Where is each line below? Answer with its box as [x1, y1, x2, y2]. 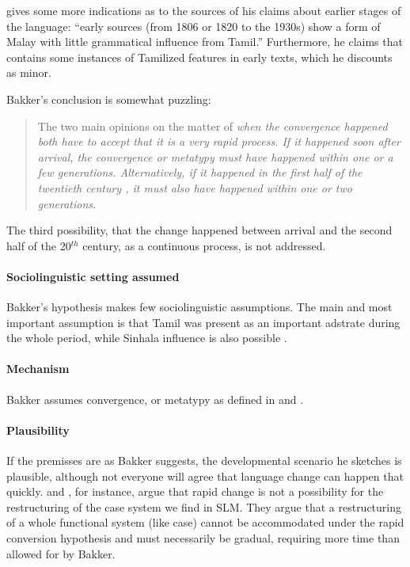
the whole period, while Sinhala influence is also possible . [6, 329, 287, 346]
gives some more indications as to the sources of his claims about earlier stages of [6, 2, 401, 18]
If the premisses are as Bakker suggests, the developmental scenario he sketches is [6, 452, 402, 469]
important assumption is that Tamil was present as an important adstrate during [6, 314, 401, 330]
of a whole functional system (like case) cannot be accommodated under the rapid [6, 514, 404, 531]
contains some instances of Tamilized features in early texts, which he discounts [6, 48, 393, 65]
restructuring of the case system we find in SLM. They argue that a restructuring [6, 498, 402, 515]
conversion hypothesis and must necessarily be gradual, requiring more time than [6, 530, 400, 546]
